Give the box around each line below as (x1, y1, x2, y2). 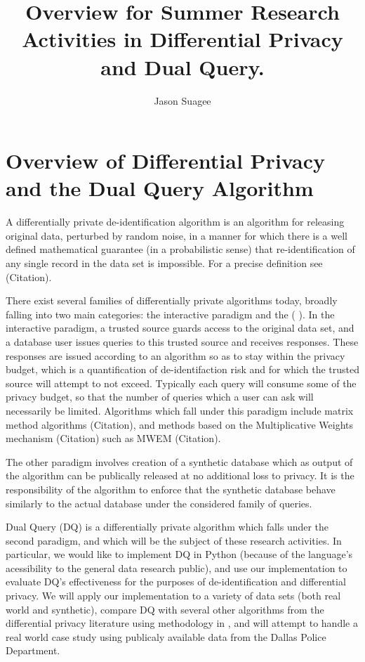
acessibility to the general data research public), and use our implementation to (6, 560, 347, 575)
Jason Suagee (154, 93, 211, 108)
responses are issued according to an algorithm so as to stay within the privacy (6, 348, 345, 363)
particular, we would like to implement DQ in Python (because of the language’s (6, 547, 353, 562)
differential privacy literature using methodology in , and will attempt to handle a (6, 616, 358, 630)
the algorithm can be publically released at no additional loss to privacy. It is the (6, 468, 354, 483)
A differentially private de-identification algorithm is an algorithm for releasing (6, 214, 345, 229)
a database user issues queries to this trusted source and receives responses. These (6, 334, 359, 349)
